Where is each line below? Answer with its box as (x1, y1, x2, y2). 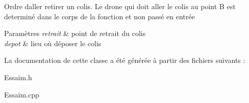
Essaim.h (4, 72, 32, 82)
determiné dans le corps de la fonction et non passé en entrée (4, 11, 195, 21)
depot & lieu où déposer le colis (4, 38, 102, 48)
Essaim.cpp (4, 89, 39, 99)
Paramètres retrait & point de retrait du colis (4, 28, 146, 39)
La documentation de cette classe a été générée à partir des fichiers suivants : (4, 55, 245, 65)
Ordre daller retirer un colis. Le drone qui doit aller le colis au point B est (4, 1, 236, 11)
